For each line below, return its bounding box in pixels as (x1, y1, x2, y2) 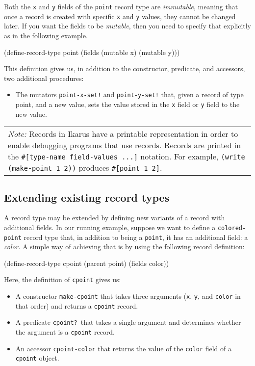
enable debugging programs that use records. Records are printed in (8, 139, 241, 151)
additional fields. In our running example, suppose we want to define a (4, 222, 216, 232)
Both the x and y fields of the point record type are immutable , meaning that (4, 1, 238, 11)
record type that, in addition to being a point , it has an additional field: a (24, 232, 248, 242)
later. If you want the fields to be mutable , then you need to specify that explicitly (4, 21, 252, 31)
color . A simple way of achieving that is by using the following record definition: (4, 241, 245, 252)
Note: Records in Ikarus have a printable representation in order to (8, 128, 238, 140)
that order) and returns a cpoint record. (15, 300, 138, 311)
